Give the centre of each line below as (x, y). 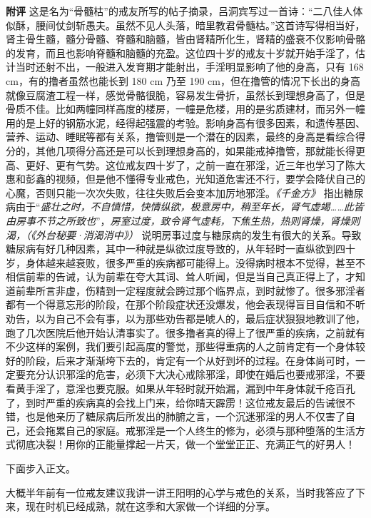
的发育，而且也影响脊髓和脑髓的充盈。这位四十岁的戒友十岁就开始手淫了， (181, 52)
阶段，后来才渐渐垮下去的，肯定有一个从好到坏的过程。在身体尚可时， (190, 360)
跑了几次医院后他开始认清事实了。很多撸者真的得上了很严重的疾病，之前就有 (185, 332)
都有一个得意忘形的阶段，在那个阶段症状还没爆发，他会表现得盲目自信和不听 (185, 304)
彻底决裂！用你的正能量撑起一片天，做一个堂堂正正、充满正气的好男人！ (185, 444)
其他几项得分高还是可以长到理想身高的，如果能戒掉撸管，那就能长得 (195, 150)
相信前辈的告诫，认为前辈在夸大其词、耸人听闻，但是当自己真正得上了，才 (181, 276)
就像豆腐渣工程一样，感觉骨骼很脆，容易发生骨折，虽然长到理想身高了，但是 (185, 95)
